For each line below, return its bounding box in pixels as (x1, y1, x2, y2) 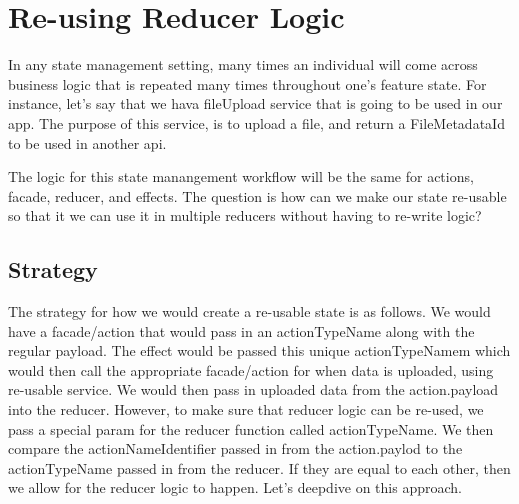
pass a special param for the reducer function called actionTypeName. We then (8, 418, 494, 439)
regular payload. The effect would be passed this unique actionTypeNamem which (8, 340, 511, 361)
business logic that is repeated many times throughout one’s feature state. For (8, 73, 487, 94)
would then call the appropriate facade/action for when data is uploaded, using (8, 359, 494, 380)
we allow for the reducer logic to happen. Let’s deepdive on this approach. (8, 477, 462, 498)
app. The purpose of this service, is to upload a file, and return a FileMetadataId (8, 112, 505, 133)
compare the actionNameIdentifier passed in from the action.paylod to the (8, 438, 463, 459)
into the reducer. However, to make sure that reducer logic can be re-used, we (8, 399, 484, 420)
